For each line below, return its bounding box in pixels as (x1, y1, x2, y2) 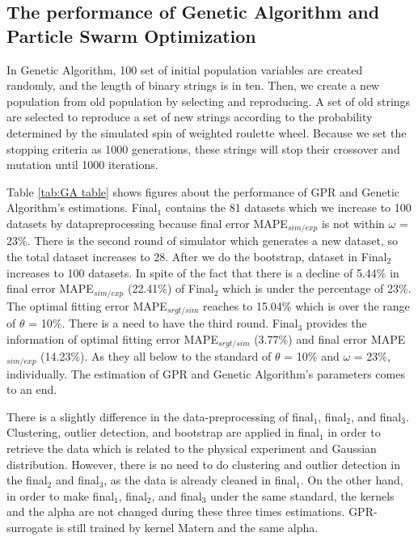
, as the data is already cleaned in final (103, 471, 297, 488)
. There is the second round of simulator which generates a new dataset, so (27, 232, 398, 249)
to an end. (6, 381, 57, 398)
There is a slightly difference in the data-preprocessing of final (6, 408, 314, 425)
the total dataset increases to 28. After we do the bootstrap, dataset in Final (6, 247, 387, 264)
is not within (321, 214, 385, 231)
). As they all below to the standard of (80, 348, 272, 365)
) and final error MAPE (288, 330, 406, 347)
